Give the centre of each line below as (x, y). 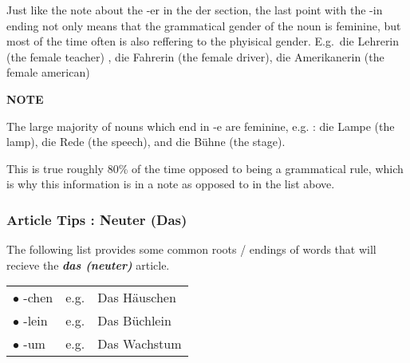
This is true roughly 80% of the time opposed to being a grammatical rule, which (205, 168)
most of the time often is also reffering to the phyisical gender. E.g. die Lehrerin (203, 41)
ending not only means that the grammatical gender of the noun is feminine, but (204, 25)
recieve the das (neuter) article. (88, 264)
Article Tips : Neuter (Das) (97, 219)
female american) (48, 72)
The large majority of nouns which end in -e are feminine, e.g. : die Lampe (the (201, 126)
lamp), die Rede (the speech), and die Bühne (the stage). (146, 142)
